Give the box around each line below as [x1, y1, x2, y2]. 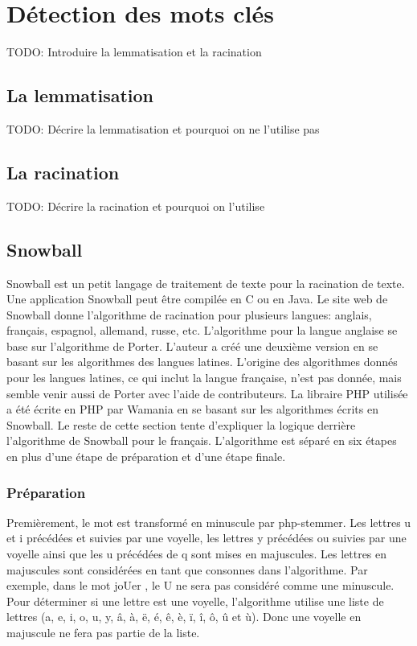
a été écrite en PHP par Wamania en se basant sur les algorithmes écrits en [6, 401, 378, 418]
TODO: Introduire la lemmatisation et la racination [6, 43, 262, 60]
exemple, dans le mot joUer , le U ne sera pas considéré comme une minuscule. [6, 577, 395, 594]
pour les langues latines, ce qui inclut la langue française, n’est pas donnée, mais [6, 369, 402, 386]
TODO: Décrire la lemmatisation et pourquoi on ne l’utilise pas [6, 120, 320, 137]
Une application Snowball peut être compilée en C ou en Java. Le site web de [6, 290, 388, 307]
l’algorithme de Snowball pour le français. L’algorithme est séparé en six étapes [6, 432, 397, 449]
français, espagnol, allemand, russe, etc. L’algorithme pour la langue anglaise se [6, 322, 398, 339]
